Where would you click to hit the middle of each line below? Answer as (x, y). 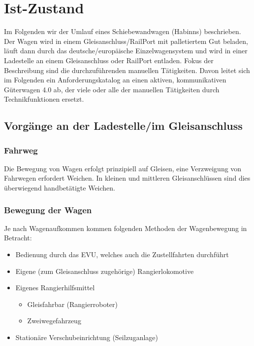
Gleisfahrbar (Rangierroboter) (72, 304)
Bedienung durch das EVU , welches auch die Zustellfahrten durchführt (122, 254)
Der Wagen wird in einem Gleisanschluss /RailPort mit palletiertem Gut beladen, (126, 41)
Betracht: (18, 238)
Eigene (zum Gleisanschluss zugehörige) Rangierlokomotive (105, 271)
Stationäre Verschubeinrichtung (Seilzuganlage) (87, 337)
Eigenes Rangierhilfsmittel (55, 288)
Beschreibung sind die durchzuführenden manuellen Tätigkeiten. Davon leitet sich (127, 70)
